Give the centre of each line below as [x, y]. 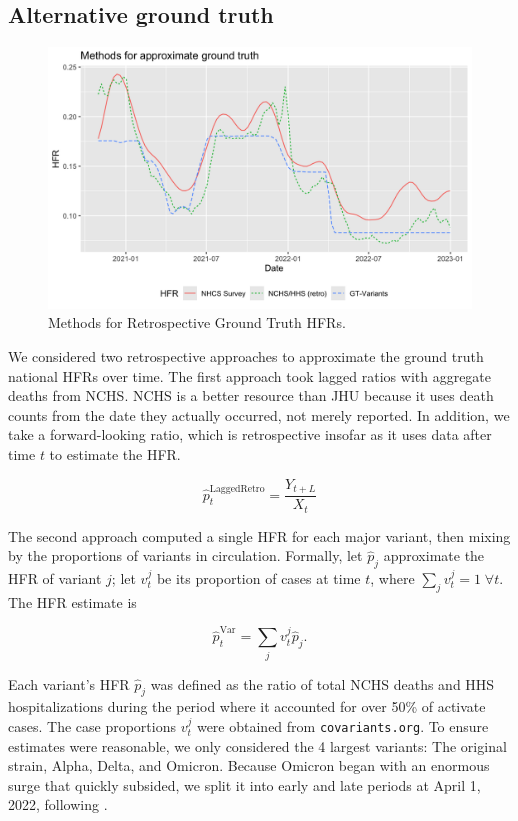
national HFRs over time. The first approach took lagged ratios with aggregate [250, 375]
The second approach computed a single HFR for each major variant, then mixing [259, 535]
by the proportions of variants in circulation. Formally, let [185, 555]
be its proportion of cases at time [258, 577]
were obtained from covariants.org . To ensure [342, 725]
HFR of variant [55, 577]
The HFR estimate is [72, 601]
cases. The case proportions [92, 725]
